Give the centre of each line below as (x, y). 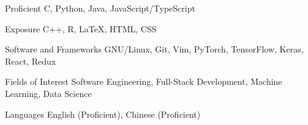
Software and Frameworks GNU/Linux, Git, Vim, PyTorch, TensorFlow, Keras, (154, 49)
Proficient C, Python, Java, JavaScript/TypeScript (100, 8)
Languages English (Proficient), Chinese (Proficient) (103, 114)
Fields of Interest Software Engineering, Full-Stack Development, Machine (144, 81)
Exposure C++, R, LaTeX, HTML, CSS (81, 28)
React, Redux (31, 61)
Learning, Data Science (48, 93)
